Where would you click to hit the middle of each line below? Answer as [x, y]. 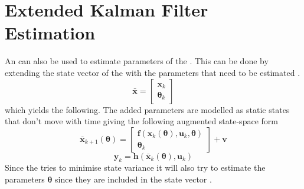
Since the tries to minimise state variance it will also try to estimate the [135, 168]
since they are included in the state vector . [133, 179]
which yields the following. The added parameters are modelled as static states [147, 109]
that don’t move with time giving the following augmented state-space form [141, 121]
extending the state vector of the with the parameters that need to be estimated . [153, 72]
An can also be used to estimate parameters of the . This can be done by [137, 61]
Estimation [50, 33]
